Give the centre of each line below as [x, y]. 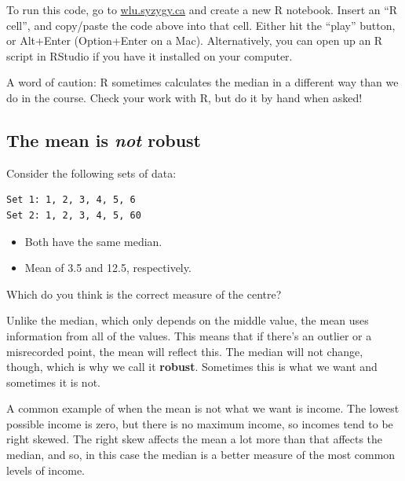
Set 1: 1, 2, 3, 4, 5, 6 [71, 200]
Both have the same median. [93, 241]
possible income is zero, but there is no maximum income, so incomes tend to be [200, 423]
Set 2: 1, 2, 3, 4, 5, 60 [74, 215]
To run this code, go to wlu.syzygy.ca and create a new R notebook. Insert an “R [202, 9]
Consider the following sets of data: [91, 173]
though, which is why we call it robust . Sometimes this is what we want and [192, 367]
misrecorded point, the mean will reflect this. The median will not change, [185, 351]
